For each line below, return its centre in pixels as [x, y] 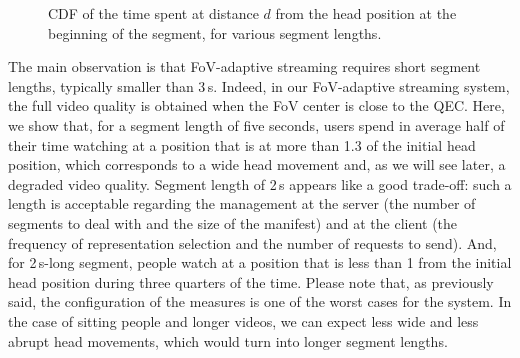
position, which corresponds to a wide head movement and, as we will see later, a [257, 164]
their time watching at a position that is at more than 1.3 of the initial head [242, 144]
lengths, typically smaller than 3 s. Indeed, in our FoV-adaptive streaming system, [259, 85]
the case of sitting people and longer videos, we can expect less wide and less [243, 320]
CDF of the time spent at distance [153, 13]
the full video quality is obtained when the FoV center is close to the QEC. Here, [256, 105]
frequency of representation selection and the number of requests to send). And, [252, 242]
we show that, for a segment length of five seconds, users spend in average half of [256, 124]
